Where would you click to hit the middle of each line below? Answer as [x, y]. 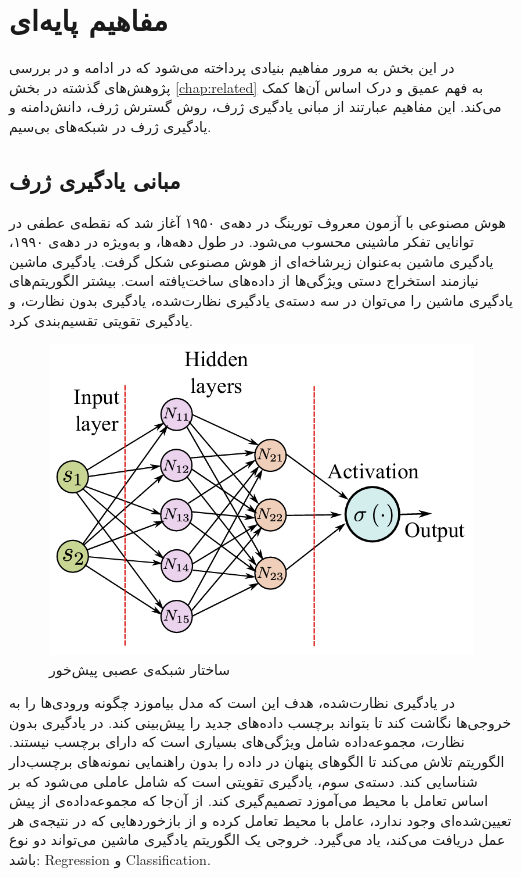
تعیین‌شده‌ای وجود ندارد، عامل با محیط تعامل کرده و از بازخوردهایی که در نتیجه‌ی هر [260, 819]
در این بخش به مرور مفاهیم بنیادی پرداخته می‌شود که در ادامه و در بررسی [232, 67]
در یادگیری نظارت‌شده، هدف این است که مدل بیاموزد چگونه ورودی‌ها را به [232, 702]
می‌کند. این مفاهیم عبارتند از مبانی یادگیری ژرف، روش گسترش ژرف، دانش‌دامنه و [255, 106]
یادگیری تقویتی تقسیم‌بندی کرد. [101, 319]
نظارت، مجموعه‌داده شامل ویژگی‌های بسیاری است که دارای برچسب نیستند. [237, 741]
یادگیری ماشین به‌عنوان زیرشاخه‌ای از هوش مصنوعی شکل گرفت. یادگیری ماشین [251, 260]
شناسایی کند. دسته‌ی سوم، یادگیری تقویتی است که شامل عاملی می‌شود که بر [243, 780]
